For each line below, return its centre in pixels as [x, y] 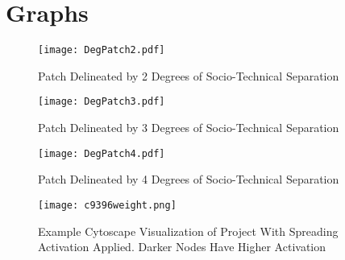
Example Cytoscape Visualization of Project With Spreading [188, 231]
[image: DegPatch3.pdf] [102, 102]
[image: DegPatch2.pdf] [102, 50]
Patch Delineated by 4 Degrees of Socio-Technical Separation [189, 179]
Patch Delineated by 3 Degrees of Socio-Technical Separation [189, 128]
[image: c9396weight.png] [107, 205]
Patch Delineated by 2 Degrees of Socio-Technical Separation [189, 75]
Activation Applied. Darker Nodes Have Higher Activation [182, 247]
